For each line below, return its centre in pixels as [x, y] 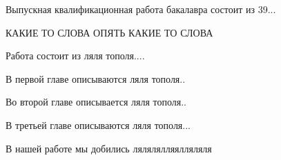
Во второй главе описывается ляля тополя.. [96, 102]
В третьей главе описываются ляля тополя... [98, 124]
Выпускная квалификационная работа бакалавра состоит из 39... [141, 9]
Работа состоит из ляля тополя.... [75, 56]
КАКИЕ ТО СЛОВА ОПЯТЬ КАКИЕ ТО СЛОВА [109, 32]
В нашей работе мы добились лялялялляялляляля [109, 148]
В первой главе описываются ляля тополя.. [96, 78]
